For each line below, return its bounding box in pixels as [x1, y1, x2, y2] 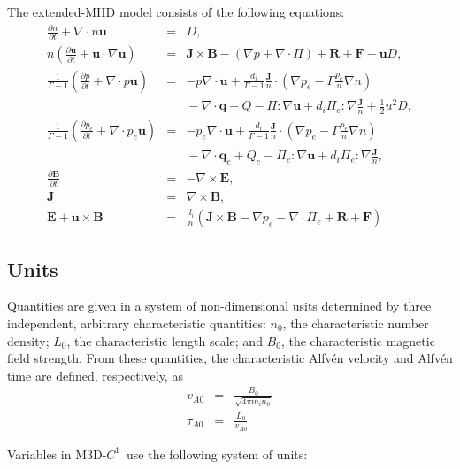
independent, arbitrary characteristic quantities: [7, 313, 266, 332]
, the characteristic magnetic [280, 331, 435, 350]
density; [7, 331, 50, 350]
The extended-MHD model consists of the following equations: [7, 3, 345, 20]
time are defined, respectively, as [7, 365, 183, 384]
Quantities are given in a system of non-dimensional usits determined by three [7, 296, 432, 315]
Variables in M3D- [7, 444, 107, 463]
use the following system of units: [126, 444, 308, 463]
